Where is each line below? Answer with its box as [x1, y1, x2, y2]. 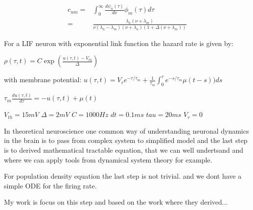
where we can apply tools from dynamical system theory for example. [4, 154, 212, 164]
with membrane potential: [4, 74, 82, 85]
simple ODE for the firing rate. [4, 180, 97, 190]
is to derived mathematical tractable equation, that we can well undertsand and [4, 145, 244, 155]
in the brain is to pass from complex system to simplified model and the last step [4, 135, 248, 145]
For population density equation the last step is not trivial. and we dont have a [4, 171, 242, 181]
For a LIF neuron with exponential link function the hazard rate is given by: [4, 38, 233, 48]
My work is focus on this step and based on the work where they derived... [4, 197, 228, 207]
